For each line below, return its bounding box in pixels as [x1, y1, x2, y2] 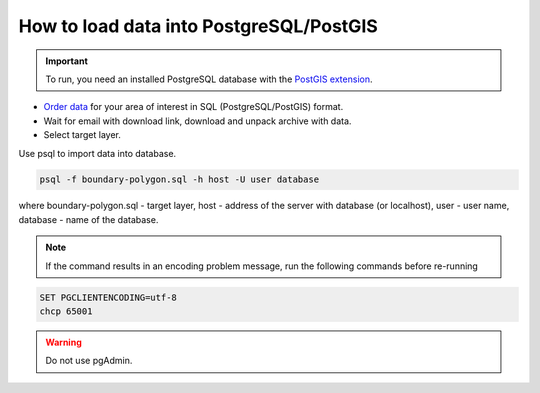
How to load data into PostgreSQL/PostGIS [18, 15, 379, 37]
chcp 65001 [39, 306, 93, 317]
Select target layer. [43, 129, 122, 141]
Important [45, 55, 89, 67]
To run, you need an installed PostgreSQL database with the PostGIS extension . [45, 73, 373, 85]
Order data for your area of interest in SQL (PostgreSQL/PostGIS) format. [43, 101, 344, 113]
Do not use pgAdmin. [45, 355, 133, 367]
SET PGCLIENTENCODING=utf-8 [39, 291, 177, 303]
